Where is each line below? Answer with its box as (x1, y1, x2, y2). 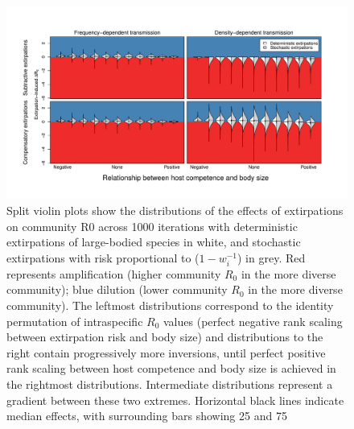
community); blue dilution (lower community (6, 281, 228, 298)
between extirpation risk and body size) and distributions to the (6, 328, 323, 345)
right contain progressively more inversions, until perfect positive (6, 344, 326, 361)
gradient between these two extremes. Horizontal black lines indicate (6, 391, 344, 408)
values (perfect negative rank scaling (163, 312, 343, 329)
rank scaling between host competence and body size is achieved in (6, 360, 336, 377)
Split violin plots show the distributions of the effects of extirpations (6, 201, 344, 218)
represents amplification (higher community (6, 265, 221, 282)
